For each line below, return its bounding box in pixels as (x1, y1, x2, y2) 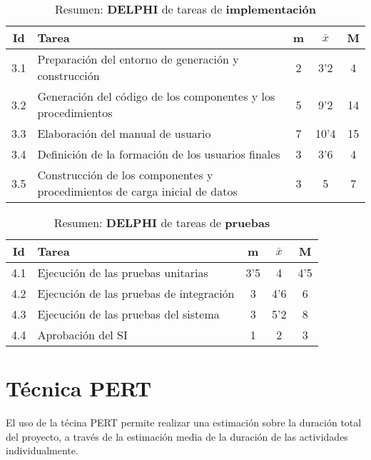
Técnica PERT (6, 374, 152, 403)
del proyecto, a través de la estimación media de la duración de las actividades (6, 429, 348, 444)
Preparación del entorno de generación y (37, 51, 239, 67)
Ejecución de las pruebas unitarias (37, 264, 208, 281)
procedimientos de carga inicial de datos (37, 183, 238, 199)
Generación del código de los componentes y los (37, 88, 275, 104)
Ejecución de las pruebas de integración (37, 285, 235, 301)
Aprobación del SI (37, 326, 128, 343)
